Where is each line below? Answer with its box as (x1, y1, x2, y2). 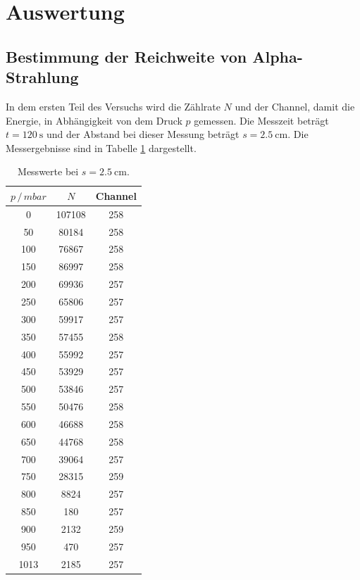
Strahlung (6, 66, 79, 88)
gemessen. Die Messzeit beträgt (194, 113, 329, 127)
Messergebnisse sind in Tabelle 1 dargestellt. (6, 140, 197, 155)
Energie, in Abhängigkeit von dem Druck (6, 113, 182, 127)
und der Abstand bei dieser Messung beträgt (46, 127, 240, 141)
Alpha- (252, 45, 303, 67)
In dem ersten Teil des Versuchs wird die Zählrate (6, 99, 221, 113)
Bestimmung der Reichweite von (6, 45, 247, 67)
